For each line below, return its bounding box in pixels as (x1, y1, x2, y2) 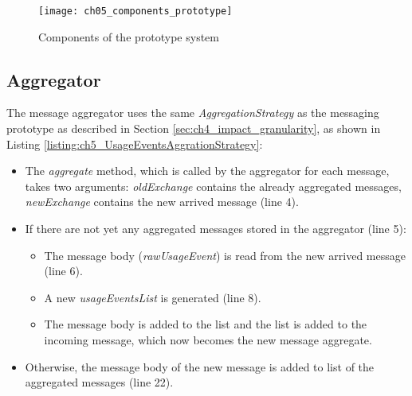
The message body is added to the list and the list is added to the (44, 316, 367, 332)
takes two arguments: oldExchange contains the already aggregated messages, (25, 177, 402, 194)
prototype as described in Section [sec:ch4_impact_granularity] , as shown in (6, 120, 381, 137)
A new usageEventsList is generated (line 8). (44, 289, 261, 305)
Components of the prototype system (38, 28, 219, 45)
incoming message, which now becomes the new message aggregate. (44, 331, 372, 347)
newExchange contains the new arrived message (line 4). (25, 193, 299, 210)
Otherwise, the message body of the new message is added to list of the (25, 358, 375, 375)
